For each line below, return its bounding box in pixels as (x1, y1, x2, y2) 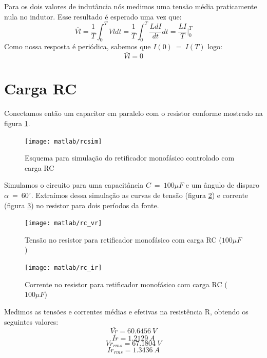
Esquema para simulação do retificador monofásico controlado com (25, 152, 235, 163)
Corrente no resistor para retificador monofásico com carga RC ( (25, 279, 227, 289)
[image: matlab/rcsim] (25, 137, 102, 145)
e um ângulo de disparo (185, 180, 260, 190)
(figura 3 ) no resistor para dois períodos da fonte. (4, 200, 159, 210)
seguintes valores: (4, 316, 59, 327)
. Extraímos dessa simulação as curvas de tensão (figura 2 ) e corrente (31, 190, 249, 201)
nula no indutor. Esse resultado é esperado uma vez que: (4, 11, 182, 22)
